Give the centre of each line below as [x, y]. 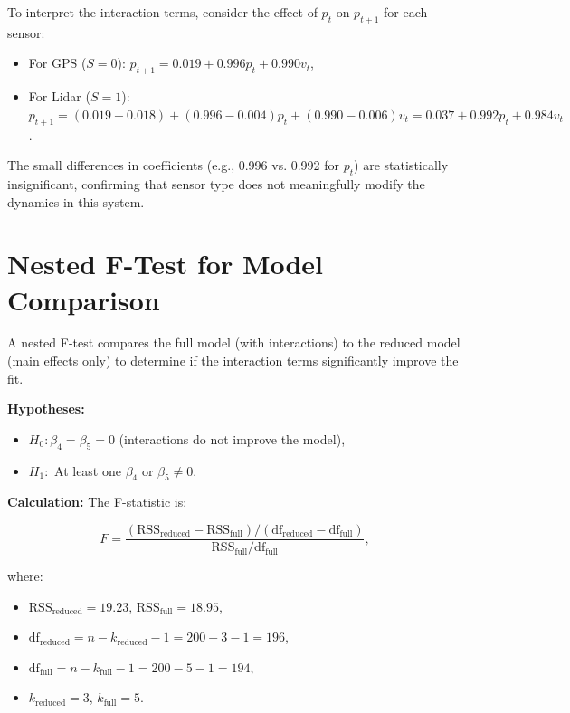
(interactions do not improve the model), [232, 438]
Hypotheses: [46, 409]
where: [25, 576]
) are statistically [401, 165]
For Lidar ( [59, 96]
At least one [88, 470]
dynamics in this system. [76, 201]
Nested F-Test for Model [166, 264]
